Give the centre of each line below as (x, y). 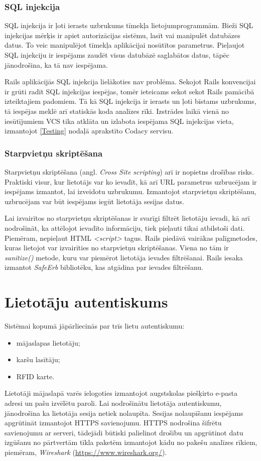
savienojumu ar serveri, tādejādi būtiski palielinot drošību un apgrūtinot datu (124, 432)
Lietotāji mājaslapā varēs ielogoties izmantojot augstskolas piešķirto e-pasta (121, 393)
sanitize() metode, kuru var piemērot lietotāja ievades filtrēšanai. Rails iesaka (124, 257)
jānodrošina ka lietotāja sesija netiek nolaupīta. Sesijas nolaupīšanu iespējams (124, 413)
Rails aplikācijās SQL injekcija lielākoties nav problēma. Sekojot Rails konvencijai (130, 82)
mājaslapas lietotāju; (48, 342)
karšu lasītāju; (38, 359)
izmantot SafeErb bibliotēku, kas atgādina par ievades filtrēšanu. (104, 267)
